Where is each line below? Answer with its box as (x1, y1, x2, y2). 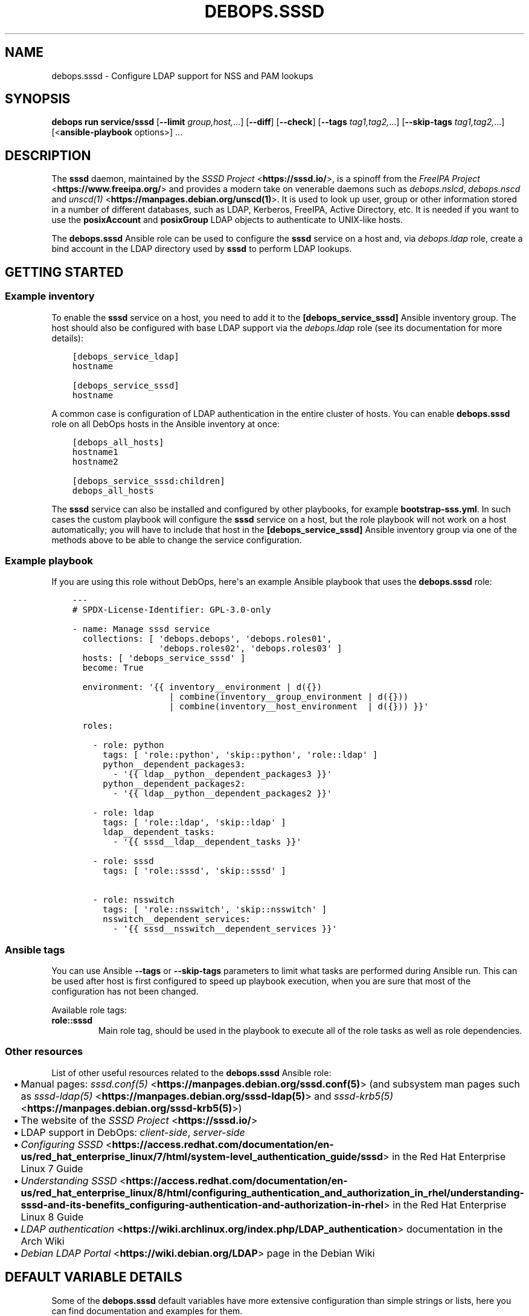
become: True (82, 663, 144, 673)
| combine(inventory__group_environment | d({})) (168, 692, 409, 702)
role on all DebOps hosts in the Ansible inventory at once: (51, 418, 280, 429)
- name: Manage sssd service (72, 624, 210, 634)
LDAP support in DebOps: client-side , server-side (21, 1126, 245, 1138)
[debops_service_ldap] (72, 351, 179, 361)
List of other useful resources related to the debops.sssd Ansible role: (51, 1067, 332, 1078)
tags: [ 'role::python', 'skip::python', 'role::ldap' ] (103, 750, 378, 760)
